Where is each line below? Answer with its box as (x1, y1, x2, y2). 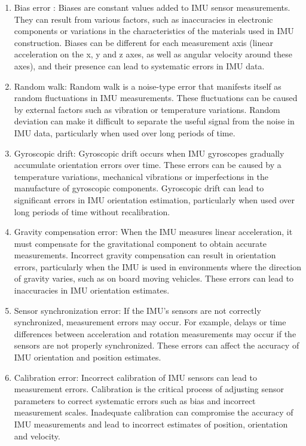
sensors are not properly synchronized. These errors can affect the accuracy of (14, 339, 299, 352)
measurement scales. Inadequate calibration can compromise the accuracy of (14, 406, 293, 418)
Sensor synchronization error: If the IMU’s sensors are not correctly (14, 304, 261, 316)
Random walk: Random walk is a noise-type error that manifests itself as (14, 80, 281, 92)
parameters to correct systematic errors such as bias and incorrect (14, 394, 256, 407)
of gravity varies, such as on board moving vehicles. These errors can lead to (14, 272, 294, 285)
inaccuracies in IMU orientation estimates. (14, 284, 170, 297)
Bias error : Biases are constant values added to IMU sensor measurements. (14, 1, 290, 13)
